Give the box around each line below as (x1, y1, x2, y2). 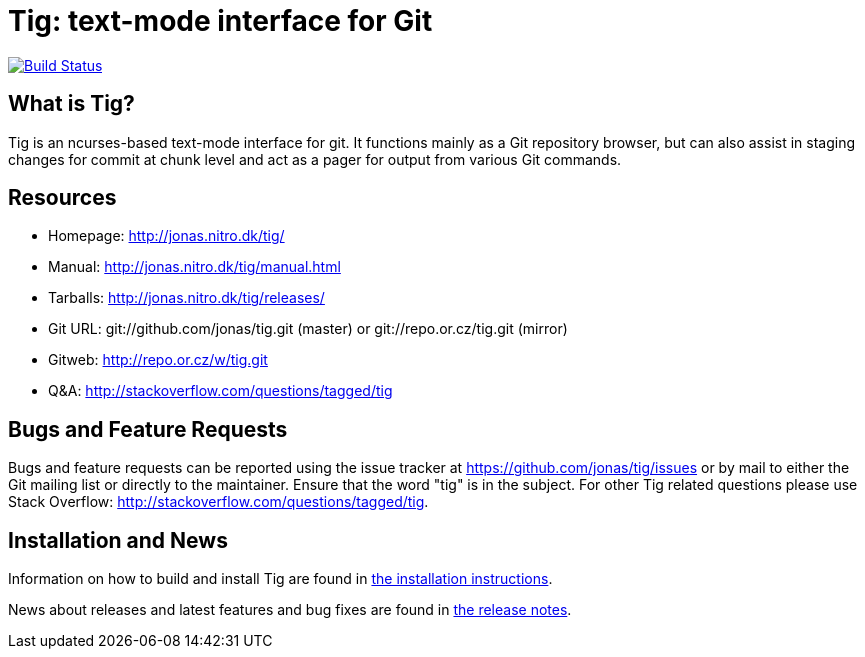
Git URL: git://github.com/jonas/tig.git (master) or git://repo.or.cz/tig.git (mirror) (48, 320, 568, 338)
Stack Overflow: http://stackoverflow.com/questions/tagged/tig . (8, 493, 429, 511)
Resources (8, 185, 117, 211)
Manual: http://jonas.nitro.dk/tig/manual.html (48, 258, 341, 276)
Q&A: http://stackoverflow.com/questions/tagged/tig (48, 382, 393, 400)
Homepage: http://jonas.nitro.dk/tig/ (48, 227, 285, 245)
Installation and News (8, 527, 228, 553)
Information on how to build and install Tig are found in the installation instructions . (8, 570, 553, 588)
